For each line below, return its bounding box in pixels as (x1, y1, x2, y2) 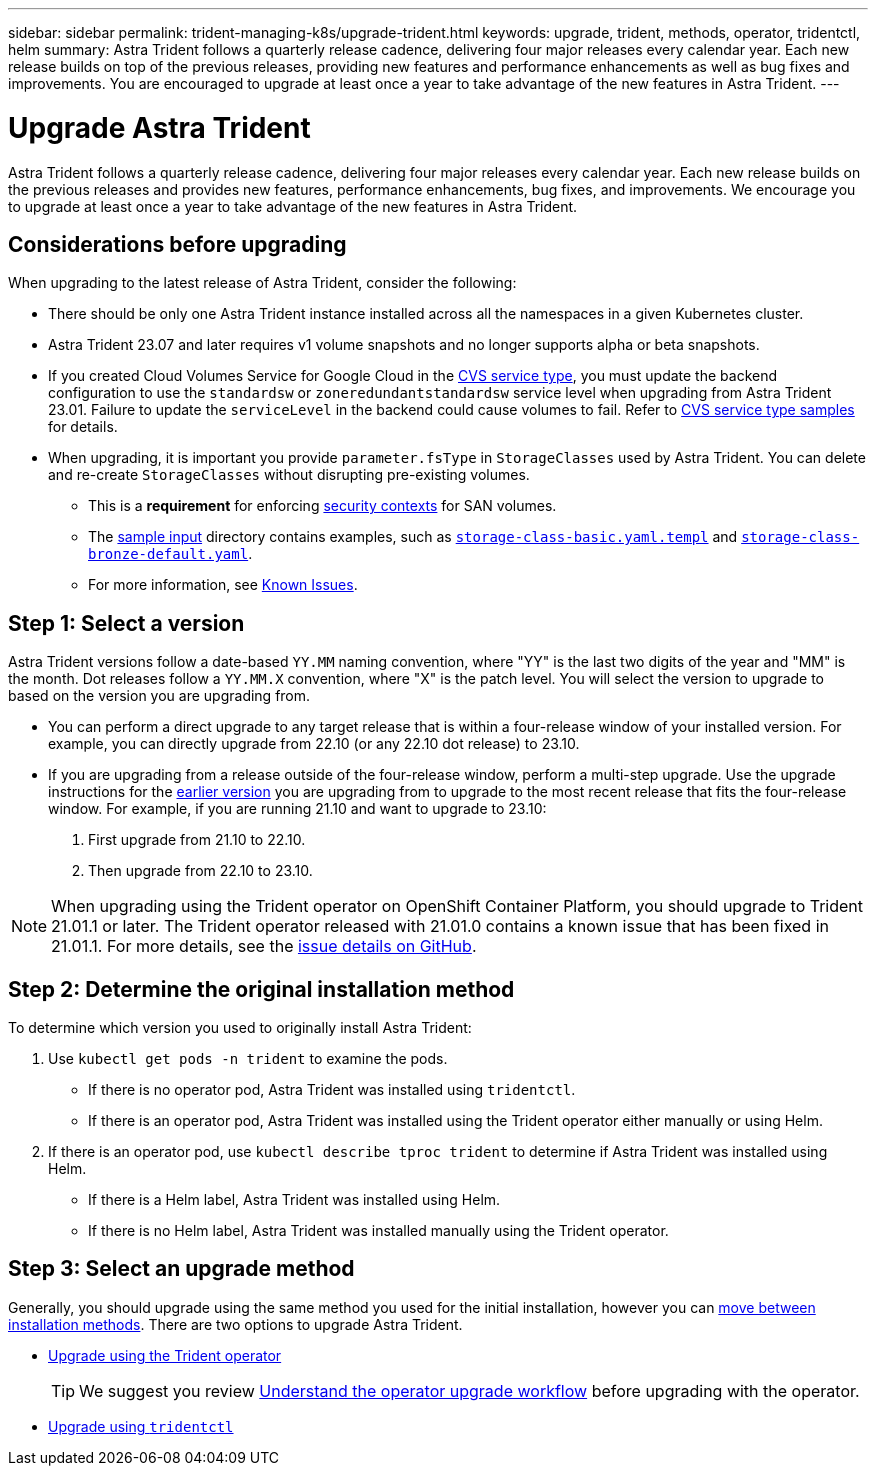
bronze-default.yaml (88, 546, 249, 563)
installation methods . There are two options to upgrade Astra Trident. (8, 1315, 463, 1333)
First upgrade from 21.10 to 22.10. (88, 831, 306, 849)
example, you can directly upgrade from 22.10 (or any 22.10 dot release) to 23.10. (48, 735, 580, 753)
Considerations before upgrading (8, 231, 347, 257)
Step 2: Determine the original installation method (8, 976, 515, 1002)
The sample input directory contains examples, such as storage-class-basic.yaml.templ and (88, 528, 738, 546)
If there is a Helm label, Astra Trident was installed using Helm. (88, 1191, 501, 1209)
